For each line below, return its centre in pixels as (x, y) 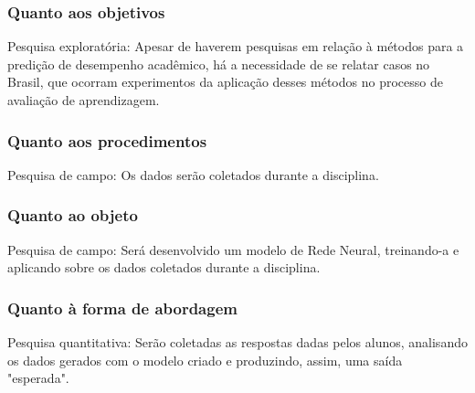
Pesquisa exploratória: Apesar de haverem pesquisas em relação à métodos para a (236, 46)
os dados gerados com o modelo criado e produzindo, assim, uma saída (205, 360)
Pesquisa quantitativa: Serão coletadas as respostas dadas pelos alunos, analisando (237, 342)
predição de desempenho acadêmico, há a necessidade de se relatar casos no (219, 64)
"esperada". (38, 378)
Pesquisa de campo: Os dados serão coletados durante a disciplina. (193, 174)
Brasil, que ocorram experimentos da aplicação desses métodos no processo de (225, 82)
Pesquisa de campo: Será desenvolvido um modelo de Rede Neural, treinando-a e (233, 249)
